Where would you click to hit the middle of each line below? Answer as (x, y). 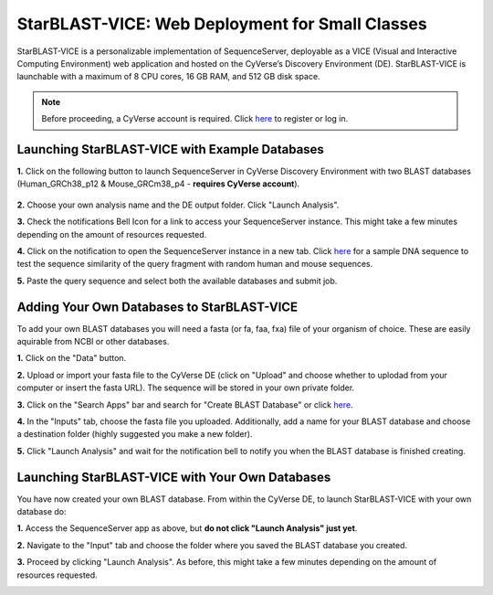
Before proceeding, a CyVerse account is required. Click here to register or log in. (195, 119)
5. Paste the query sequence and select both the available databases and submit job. (177, 281)
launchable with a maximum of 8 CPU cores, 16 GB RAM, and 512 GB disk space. (168, 77)
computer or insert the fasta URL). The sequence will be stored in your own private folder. (186, 388)
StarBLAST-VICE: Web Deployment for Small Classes (222, 24)
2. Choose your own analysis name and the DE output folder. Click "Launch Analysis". (178, 205)
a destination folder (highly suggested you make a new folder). (135, 434)
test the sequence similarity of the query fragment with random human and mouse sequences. (195, 264)
